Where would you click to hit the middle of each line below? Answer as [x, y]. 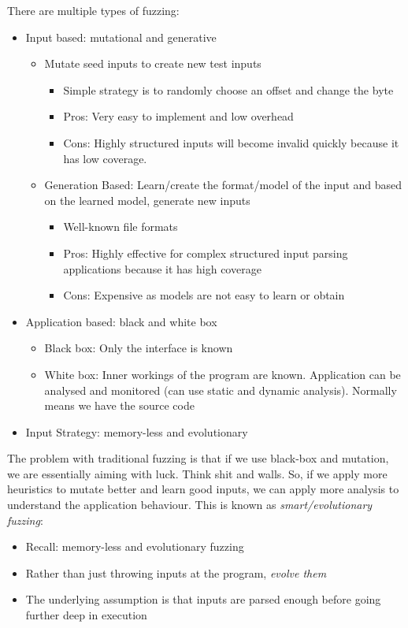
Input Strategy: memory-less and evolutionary [137, 431]
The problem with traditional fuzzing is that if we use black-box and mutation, [198, 458]
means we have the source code [119, 405]
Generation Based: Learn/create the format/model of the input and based [223, 185]
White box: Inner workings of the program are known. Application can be [223, 374]
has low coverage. [105, 158]
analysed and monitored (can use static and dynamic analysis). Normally [221, 390]
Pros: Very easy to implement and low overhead [178, 116]
